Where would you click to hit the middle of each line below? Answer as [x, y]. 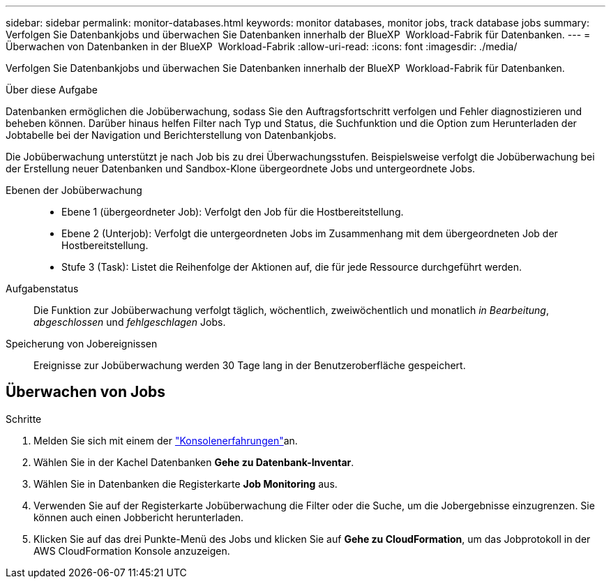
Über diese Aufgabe [52, 90]
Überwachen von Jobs [86, 392]
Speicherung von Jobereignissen [82, 344]
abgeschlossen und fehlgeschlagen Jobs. [130, 322]
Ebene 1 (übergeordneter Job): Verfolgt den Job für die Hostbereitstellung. [233, 212]
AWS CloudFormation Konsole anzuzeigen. [132, 551]
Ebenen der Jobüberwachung [74, 190]
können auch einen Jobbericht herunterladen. [139, 517]
